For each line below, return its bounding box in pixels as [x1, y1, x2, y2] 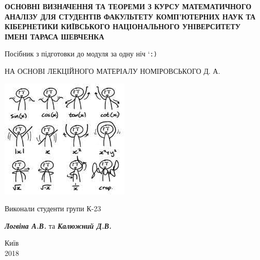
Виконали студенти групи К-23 [5, 203, 101, 214]
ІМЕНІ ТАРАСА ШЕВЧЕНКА [5, 31, 104, 42]
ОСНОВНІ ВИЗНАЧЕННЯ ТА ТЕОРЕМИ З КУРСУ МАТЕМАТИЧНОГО [5, 1, 252, 11]
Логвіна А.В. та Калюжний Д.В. [5, 220, 112, 231]
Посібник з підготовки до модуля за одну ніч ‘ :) [5, 48, 157, 59]
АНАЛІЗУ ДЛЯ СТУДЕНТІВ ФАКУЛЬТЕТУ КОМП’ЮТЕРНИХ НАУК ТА [5, 11, 256, 22]
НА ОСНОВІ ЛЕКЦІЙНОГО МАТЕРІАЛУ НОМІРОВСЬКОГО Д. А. [5, 66, 220, 76]
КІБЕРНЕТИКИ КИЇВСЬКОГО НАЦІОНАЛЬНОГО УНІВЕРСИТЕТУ [5, 21, 241, 32]
